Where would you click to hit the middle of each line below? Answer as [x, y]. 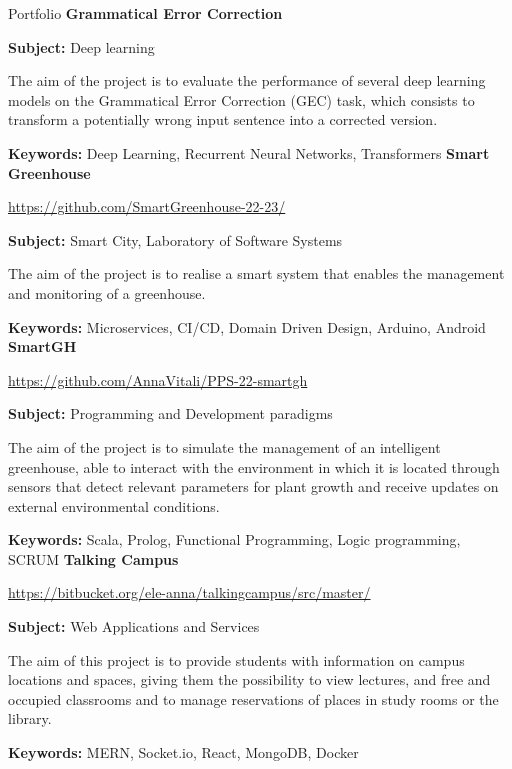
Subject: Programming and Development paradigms [170, 413]
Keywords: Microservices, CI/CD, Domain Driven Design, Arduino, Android [247, 326]
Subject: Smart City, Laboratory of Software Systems [175, 239]
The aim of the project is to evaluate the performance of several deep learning [247, 80]
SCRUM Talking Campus [93, 558]
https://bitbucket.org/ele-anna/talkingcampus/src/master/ [189, 592]
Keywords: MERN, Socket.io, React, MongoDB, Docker [183, 752]
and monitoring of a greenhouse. [107, 292]
